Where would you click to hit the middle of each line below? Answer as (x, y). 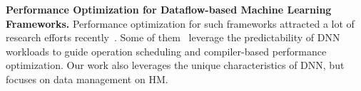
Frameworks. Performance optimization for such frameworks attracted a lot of (180, 23)
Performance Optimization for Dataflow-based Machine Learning (169, 9)
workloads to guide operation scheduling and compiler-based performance (166, 51)
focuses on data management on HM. (87, 79)
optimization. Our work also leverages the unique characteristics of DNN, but (175, 65)
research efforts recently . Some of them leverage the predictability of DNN (173, 37)
